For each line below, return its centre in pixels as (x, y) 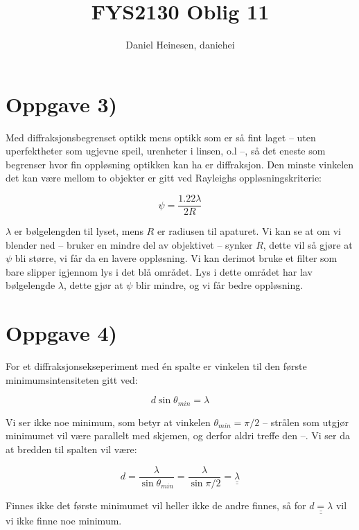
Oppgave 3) (62, 104)
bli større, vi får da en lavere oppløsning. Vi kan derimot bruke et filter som (176, 258)
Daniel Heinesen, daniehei (180, 45)
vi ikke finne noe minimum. (64, 521)
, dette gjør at (94, 285)
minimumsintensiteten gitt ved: (72, 379)
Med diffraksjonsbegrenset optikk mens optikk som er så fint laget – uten (161, 137)
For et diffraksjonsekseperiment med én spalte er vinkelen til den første (156, 366)
